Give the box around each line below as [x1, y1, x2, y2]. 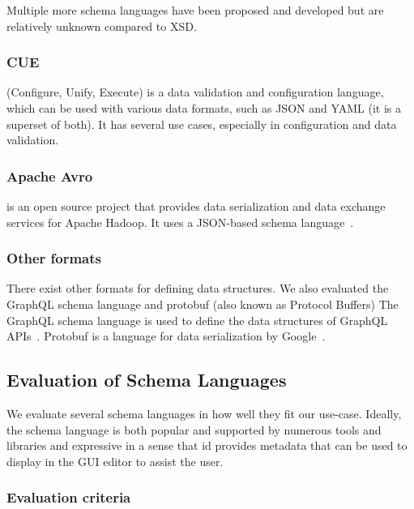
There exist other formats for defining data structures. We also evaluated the [6, 280, 389, 297]
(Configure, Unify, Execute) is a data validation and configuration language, [6, 83, 384, 101]
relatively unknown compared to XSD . [6, 17, 197, 34]
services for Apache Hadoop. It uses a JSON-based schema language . [6, 213, 354, 230]
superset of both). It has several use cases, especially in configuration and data [6, 115, 397, 132]
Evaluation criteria [6, 487, 131, 507]
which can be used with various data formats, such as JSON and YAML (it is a [6, 100, 402, 116]
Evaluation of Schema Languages [6, 367, 287, 392]
